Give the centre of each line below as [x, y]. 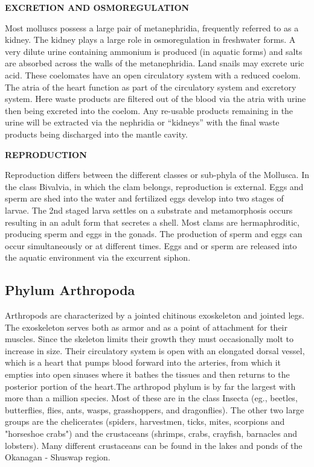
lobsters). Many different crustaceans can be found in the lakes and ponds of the [154, 445]
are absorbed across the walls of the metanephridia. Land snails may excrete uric [155, 63]
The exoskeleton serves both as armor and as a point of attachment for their [146, 327]
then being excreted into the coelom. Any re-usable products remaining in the [149, 110]
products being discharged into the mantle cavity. [96, 134]
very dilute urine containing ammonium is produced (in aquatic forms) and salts [154, 51]
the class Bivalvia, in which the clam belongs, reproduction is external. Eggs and [154, 186]
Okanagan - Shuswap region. [58, 457]
